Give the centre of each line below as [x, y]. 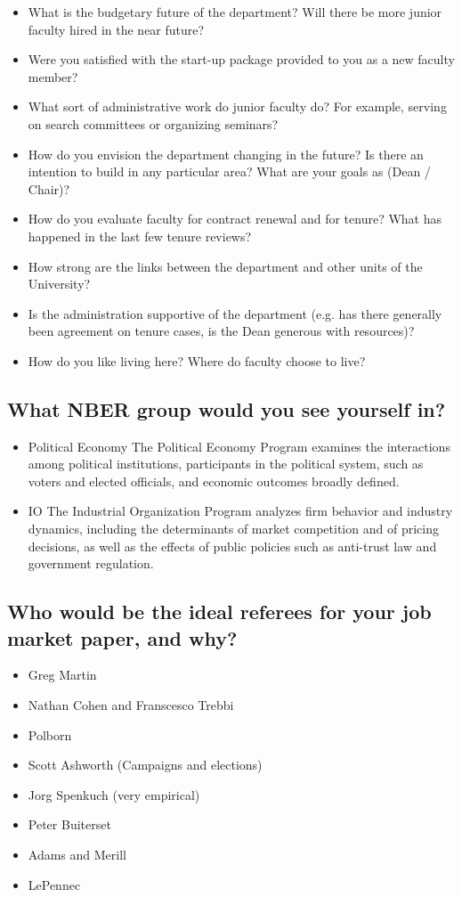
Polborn [50, 734]
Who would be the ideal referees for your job [219, 612]
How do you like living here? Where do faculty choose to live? [197, 360]
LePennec [54, 884]
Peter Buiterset [69, 824]
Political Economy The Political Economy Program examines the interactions [239, 446]
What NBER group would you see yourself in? [227, 408]
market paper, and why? [122, 637]
